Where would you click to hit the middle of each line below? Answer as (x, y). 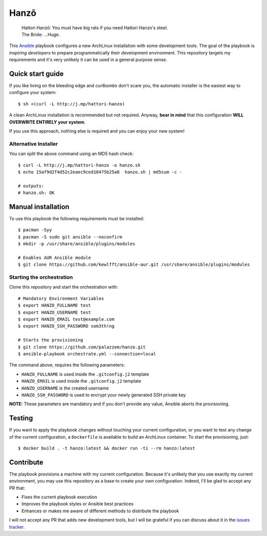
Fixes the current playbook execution (59, 497)
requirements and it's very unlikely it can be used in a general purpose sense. (88, 60)
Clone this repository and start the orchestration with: (64, 287)
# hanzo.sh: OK (36, 193)
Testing (21, 418)
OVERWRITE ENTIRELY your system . (47, 122)
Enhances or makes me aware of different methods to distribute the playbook (100, 511)
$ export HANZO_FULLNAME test (55, 305)
